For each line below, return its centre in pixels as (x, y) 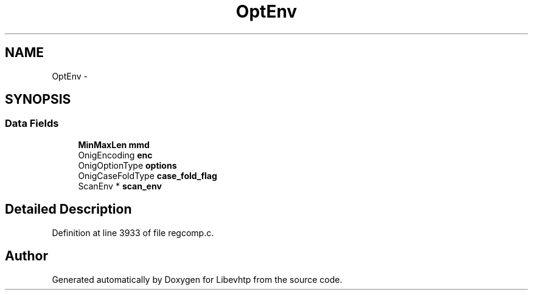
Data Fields (32, 124)
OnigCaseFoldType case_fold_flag (148, 175)
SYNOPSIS (38, 100)
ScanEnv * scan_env (120, 186)
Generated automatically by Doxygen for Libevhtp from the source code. (197, 279)
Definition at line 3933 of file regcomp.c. (133, 232)
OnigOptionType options (127, 165)
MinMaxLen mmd (114, 144)
